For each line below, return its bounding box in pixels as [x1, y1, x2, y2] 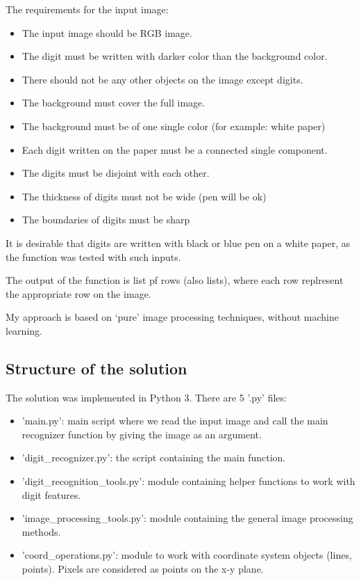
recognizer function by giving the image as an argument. [22, 427, 262, 441]
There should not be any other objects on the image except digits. [22, 72, 303, 86]
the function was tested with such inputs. [6, 249, 181, 264]
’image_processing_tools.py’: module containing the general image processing [22, 511, 353, 525]
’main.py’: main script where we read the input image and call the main [22, 413, 328, 428]
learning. [6, 323, 42, 337]
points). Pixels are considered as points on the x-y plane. [22, 562, 264, 576]
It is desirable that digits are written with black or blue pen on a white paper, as [6, 235, 351, 250]
